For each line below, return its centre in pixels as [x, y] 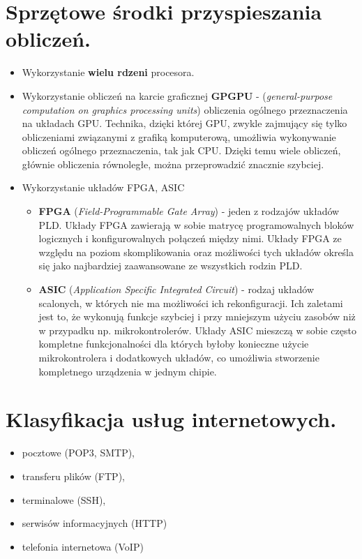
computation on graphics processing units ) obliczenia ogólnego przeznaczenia [185, 109]
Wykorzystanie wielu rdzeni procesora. [108, 72]
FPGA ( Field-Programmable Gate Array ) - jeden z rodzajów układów [189, 211]
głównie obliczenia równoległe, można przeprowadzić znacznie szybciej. [173, 164]
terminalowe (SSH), [64, 499]
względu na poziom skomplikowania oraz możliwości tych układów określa [196, 252]
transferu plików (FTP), [73, 476]
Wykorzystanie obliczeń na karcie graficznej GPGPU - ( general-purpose [177, 95]
